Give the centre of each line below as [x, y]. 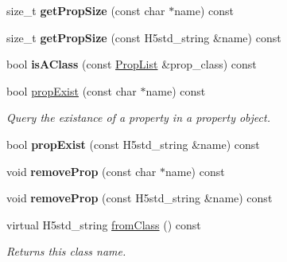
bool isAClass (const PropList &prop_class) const [132, 64]
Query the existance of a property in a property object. [138, 117]
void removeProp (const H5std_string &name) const [140, 198]
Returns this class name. [66, 251]
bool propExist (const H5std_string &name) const [133, 144]
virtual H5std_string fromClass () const [104, 224]
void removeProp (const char [81, 171]
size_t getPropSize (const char [86, 10]
